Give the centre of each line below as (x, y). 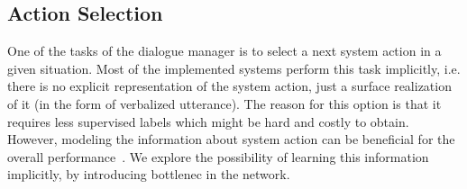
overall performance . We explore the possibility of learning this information (218, 156)
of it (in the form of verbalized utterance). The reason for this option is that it (224, 103)
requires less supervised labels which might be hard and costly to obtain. (208, 121)
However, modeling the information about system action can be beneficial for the (231, 139)
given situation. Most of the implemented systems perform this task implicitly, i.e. (234, 68)
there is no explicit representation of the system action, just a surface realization (229, 86)
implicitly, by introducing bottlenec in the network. (149, 174)
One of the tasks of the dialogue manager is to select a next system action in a (224, 51)
